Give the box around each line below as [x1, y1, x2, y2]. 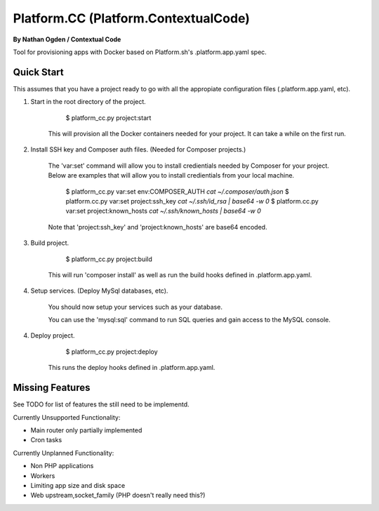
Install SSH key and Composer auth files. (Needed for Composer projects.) [30, 145, 246, 154]
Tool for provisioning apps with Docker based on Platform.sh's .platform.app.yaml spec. [13, 48, 267, 56]
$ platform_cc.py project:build [65, 255, 152, 263]
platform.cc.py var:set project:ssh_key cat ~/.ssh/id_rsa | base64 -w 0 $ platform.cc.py [65, 197, 319, 205]
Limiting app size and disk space [30, 481, 126, 489]
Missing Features [13, 382, 91, 394]
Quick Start [13, 66, 64, 78]
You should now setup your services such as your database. [48, 303, 222, 311]
